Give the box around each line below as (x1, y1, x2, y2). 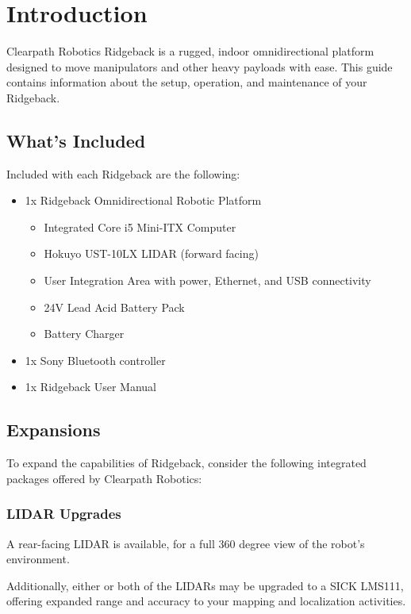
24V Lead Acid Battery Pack (44, 298, 185, 315)
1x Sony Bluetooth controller (25, 351, 166, 368)
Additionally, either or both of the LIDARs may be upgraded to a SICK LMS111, (6, 577, 404, 593)
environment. (6, 551, 70, 567)
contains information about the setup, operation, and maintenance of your (6, 74, 367, 90)
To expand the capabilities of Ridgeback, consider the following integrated (6, 455, 367, 471)
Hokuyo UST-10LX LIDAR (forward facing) (44, 245, 259, 262)
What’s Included (6, 128, 146, 152)
